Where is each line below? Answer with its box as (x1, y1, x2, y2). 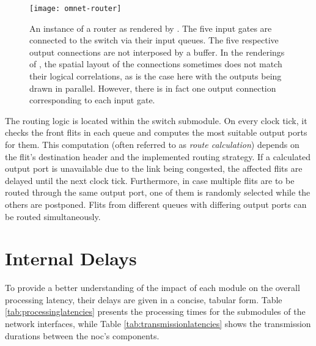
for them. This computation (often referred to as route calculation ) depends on (5, 138, 299, 150)
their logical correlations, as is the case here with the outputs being (29, 70, 282, 83)
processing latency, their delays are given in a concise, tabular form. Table (5, 293, 282, 306)
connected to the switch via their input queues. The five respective (29, 34, 279, 46)
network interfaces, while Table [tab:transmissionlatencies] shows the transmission (5, 317, 311, 330)
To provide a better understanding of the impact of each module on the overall (5, 281, 300, 294)
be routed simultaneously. (5, 210, 101, 223)
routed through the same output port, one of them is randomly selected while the (5, 186, 310, 199)
